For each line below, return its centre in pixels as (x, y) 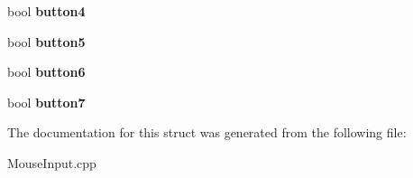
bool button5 (46, 41)
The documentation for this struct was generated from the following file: (207, 132)
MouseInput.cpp (52, 162)
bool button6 (46, 72)
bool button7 (46, 102)
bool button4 (46, 11)
